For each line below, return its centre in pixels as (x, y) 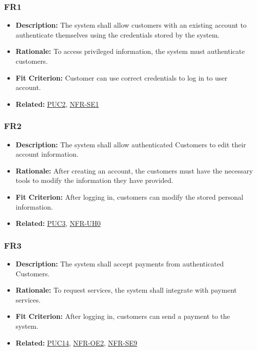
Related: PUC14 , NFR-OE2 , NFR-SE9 (76, 342)
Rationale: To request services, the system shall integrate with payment (126, 290)
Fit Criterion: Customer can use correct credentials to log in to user (121, 77)
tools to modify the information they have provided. (94, 180)
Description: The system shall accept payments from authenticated (120, 263)
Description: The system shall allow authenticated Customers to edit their (131, 144)
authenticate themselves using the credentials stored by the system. (118, 34)
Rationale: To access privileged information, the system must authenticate (130, 51)
